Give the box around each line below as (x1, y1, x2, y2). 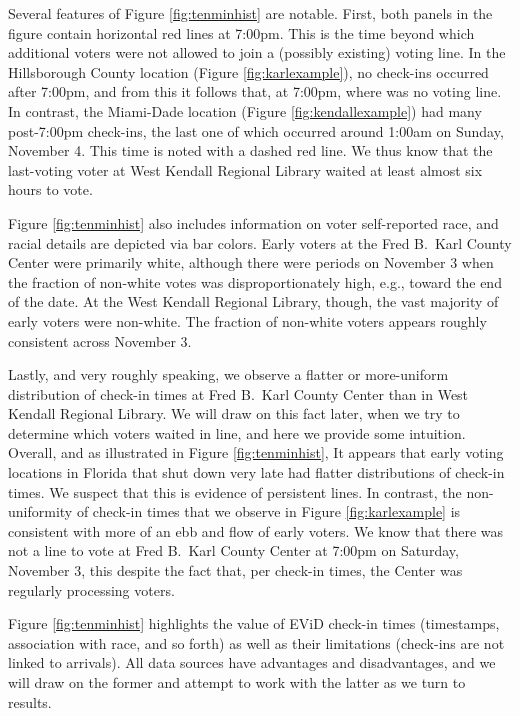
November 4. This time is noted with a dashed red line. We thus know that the (8, 140, 493, 161)
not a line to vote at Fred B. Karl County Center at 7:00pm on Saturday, (8, 540, 459, 561)
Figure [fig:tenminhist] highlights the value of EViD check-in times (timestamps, (8, 613, 500, 634)
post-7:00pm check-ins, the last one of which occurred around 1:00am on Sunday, (8, 120, 504, 141)
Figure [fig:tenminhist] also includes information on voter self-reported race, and (8, 212, 499, 233)
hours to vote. (8, 179, 93, 200)
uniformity (8, 501, 73, 522)
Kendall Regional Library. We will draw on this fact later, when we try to (8, 403, 460, 424)
